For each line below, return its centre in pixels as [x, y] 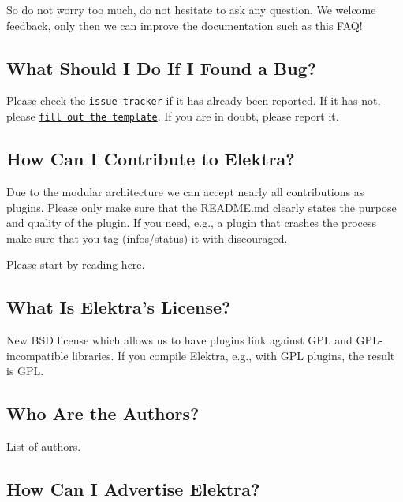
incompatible [37, 355]
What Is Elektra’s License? [119, 307]
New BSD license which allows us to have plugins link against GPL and [179, 340]
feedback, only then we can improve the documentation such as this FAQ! [185, 25]
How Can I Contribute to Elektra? [151, 159]
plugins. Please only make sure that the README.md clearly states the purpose [201, 207]
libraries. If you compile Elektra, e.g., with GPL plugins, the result [233, 355]
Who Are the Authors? [103, 413]
